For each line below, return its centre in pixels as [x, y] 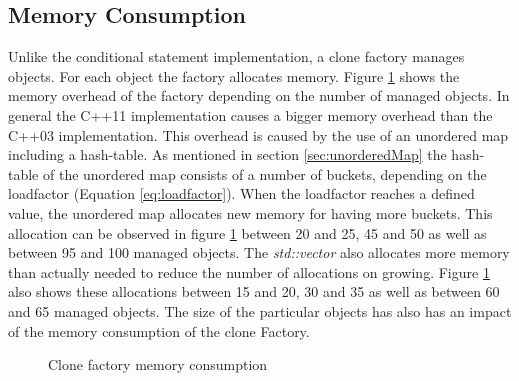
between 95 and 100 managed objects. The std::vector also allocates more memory [259, 252]
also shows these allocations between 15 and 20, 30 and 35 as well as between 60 [254, 291]
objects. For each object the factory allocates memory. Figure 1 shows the [234, 75]
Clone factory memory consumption [158, 364]
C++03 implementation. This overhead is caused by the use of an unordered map [258, 134]
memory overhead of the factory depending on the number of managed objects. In [259, 95]
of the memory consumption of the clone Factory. [159, 330]
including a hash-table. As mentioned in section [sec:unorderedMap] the [227, 154]
